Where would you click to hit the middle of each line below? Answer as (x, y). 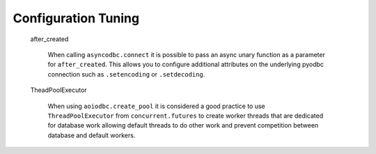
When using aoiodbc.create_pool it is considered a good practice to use (156, 106)
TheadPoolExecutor (58, 90)
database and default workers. (92, 135)
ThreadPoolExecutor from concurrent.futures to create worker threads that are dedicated (186, 116)
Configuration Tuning (76, 18)
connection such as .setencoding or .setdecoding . (126, 74)
